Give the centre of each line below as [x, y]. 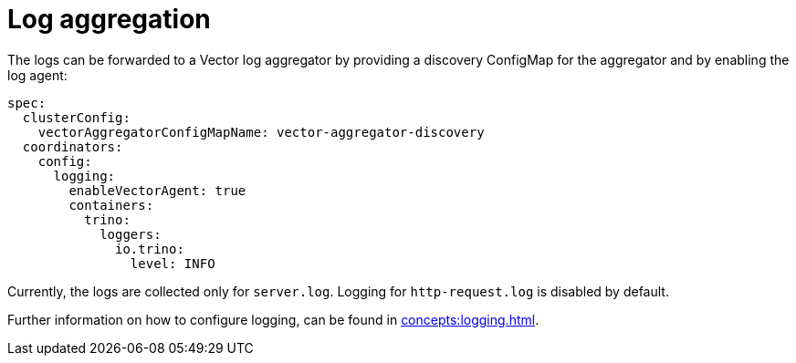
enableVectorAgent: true [157, 190]
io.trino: [150, 249]
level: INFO [173, 263]
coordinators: [73, 146]
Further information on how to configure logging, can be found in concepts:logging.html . [273, 319]
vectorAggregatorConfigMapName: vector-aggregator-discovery [261, 132]
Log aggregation [109, 19]
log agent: [37, 75]
